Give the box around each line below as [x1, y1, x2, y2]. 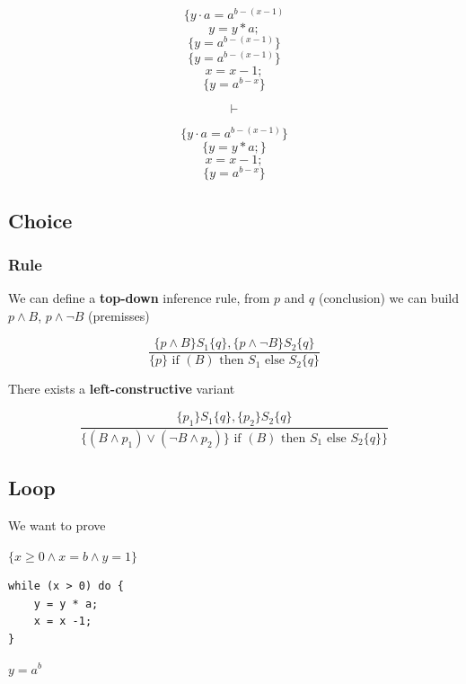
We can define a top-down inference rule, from [8, 289, 270, 307]
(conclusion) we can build [318, 289, 459, 307]
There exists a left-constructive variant [8, 379, 235, 398]
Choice [8, 206, 73, 234]
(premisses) [88, 306, 150, 324]
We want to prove [8, 515, 106, 534]
